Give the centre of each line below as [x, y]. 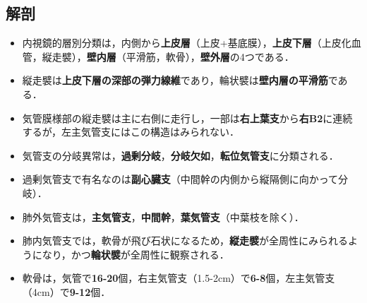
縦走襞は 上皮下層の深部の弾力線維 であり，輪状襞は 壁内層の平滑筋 [175, 80]
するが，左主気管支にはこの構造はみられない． [131, 132]
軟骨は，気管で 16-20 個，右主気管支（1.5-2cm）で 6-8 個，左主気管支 [179, 278]
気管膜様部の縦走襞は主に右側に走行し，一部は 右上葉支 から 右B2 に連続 [187, 118]
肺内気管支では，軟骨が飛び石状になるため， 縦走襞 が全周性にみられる [185, 240]
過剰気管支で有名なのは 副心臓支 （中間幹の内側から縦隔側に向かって [180, 179]
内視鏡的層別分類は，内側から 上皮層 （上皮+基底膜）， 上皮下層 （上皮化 [187, 43]
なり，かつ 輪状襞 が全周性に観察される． [136, 254]
